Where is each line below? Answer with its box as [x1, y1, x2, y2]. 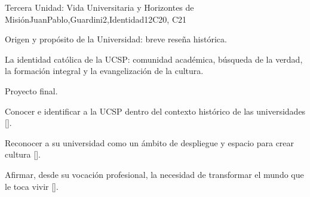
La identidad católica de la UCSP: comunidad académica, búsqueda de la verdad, [5, 53, 303, 65]
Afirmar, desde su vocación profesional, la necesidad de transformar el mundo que [5, 168, 304, 180]
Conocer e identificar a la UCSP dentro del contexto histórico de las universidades [5, 104, 306, 117]
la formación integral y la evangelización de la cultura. [5, 64, 204, 77]
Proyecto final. [5, 84, 58, 97]
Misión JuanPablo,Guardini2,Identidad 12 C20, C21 [5, 13, 187, 25]
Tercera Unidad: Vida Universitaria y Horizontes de [5, 1, 194, 13]
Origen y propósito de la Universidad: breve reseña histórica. [5, 33, 227, 45]
